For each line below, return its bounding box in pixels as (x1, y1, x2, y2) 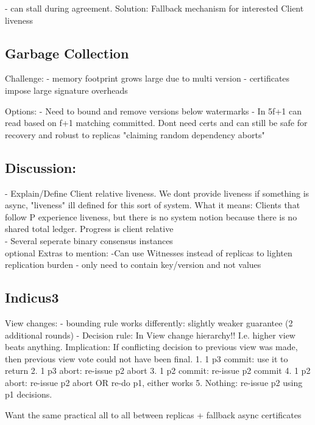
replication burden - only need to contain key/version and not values (5, 258, 261, 271)
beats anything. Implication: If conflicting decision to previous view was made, (5, 340, 298, 353)
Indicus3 (5, 288, 59, 307)
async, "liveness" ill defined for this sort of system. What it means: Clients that (5, 198, 300, 211)
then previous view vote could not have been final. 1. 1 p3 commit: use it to (5, 352, 288, 365)
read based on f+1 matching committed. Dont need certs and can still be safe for (5, 116, 308, 129)
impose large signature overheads (5, 83, 128, 96)
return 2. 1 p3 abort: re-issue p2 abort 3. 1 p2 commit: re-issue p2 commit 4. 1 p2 (5, 364, 311, 377)
